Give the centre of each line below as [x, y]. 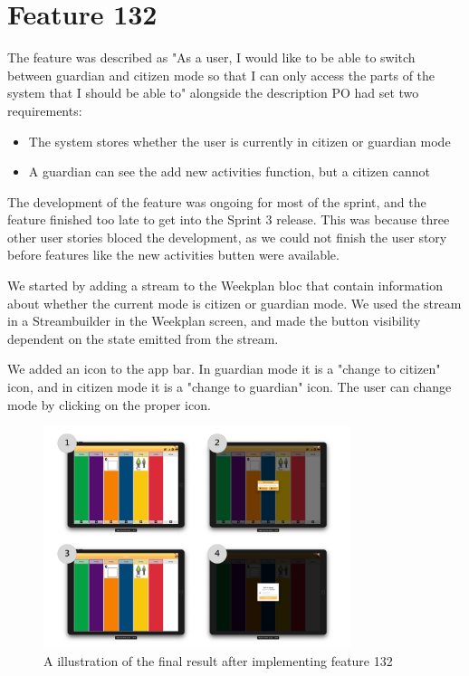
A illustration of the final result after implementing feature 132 [218, 660]
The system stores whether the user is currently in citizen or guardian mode [239, 141]
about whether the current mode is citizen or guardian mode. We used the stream [234, 303]
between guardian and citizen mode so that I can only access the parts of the [221, 75]
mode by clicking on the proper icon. [109, 404]
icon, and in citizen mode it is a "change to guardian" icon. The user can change [230, 387]
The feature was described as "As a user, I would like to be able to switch [211, 57]
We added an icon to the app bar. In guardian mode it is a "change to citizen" [224, 369]
